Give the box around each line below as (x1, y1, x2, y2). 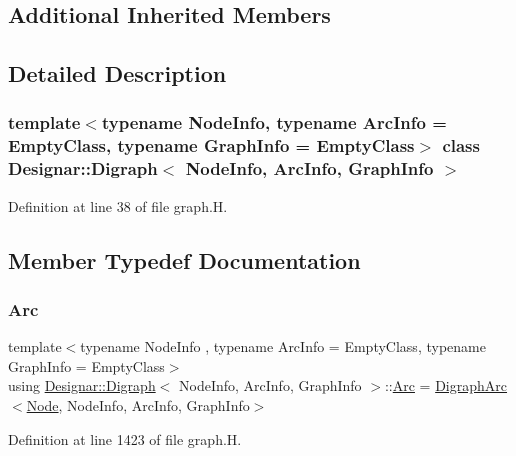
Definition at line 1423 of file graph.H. (8, 428, 242, 449)
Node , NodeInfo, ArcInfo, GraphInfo (26, 395, 250, 415)
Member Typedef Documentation (8, 244, 361, 275)
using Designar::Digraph (8, 375, 156, 396)
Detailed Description (8, 58, 227, 89)
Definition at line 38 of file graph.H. (8, 195, 228, 216)
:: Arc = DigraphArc (384, 375, 508, 396)
